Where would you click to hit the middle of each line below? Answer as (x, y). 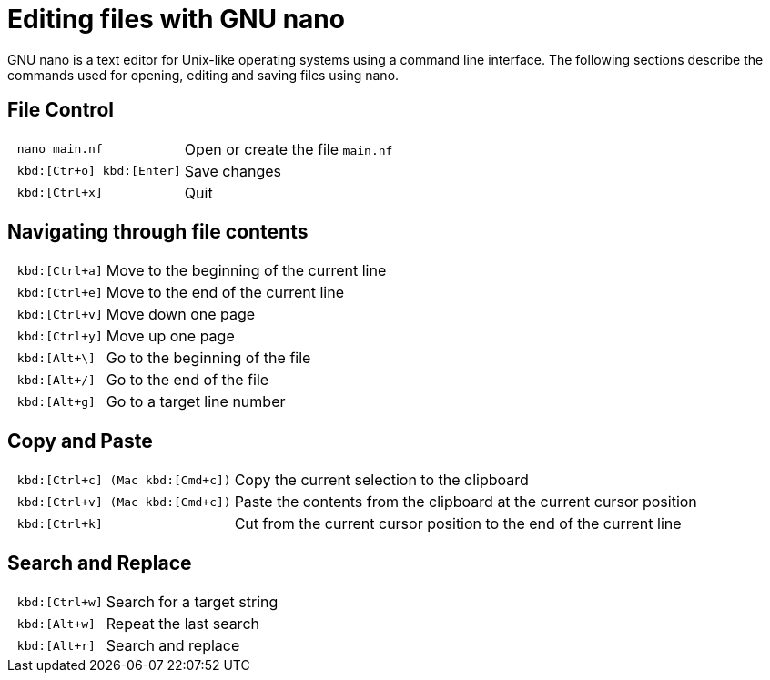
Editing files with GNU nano (176, 19)
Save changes (233, 171)
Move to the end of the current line (225, 293)
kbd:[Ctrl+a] (60, 270)
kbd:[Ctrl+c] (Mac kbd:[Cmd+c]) (124, 480)
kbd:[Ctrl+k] (60, 523)
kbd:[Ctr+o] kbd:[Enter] (99, 171)
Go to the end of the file (187, 380)
